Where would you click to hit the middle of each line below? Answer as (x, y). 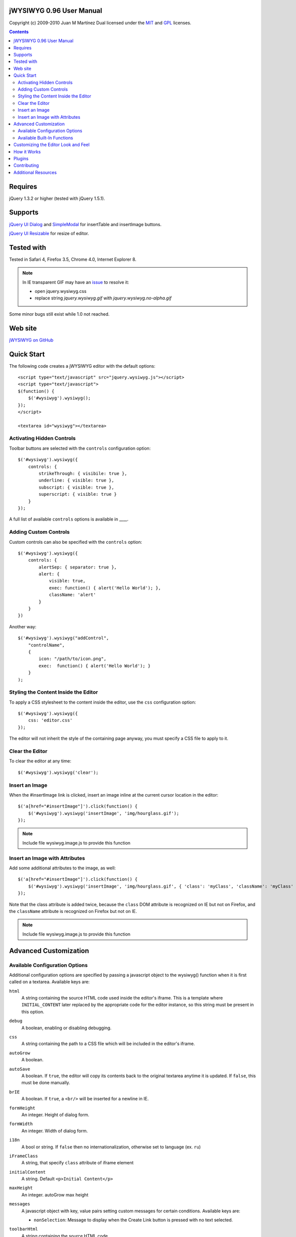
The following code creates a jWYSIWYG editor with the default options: (82, 366)
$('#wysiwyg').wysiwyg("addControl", (64, 638)
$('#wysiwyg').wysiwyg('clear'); (58, 772)
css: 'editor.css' (50, 720)
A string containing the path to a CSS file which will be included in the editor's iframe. (108, 1044)
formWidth (21, 1124)
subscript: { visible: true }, (76, 487)
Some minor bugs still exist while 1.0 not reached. (59, 314)
